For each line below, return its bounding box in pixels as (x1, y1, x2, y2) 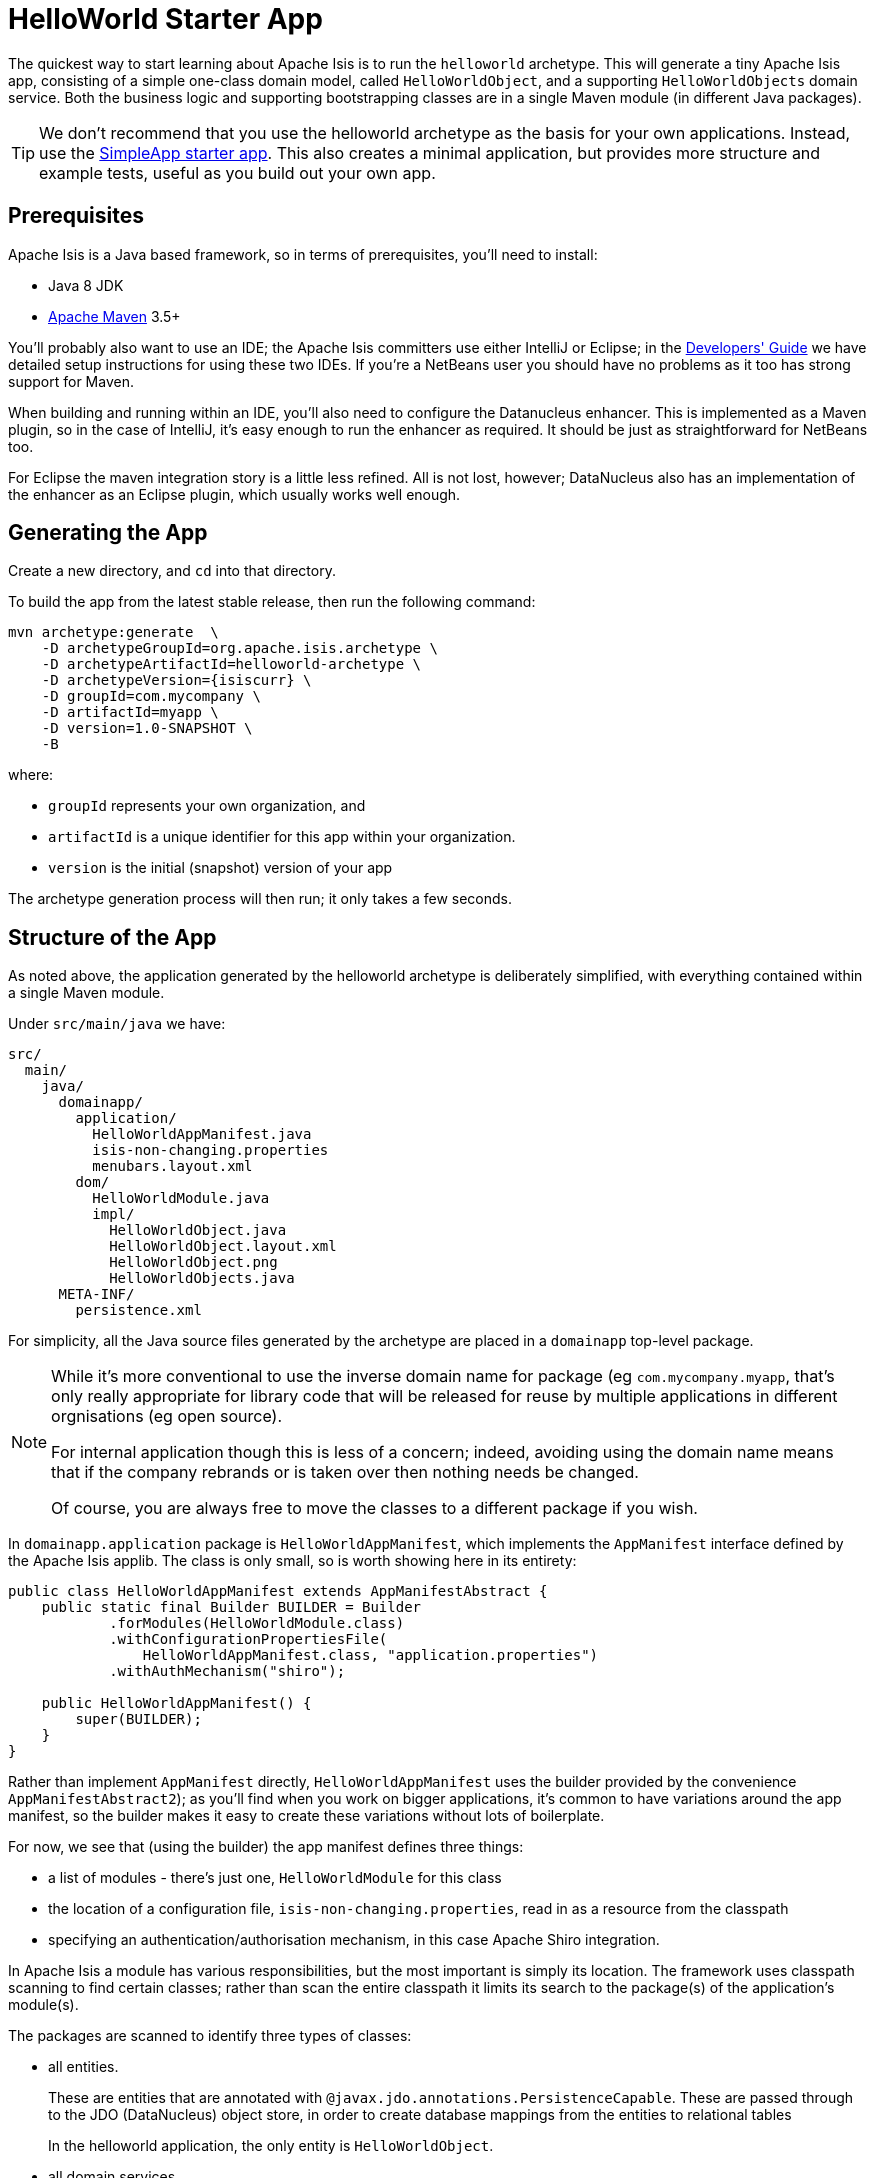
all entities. (48, 2058, 119, 2076)
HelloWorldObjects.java (109, 1270, 295, 1287)
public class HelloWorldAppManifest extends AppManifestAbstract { (8, 1583, 548, 1600)
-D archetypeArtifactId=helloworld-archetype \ (41, 656, 422, 673)
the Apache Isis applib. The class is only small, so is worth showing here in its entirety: (8, 1552, 577, 1570)
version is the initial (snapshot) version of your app (48, 859, 393, 877)
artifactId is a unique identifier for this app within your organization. (48, 828, 516, 846)
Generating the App (8, 520, 208, 546)
